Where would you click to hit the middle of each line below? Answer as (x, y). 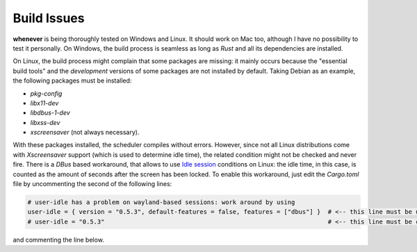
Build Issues (49, 18)
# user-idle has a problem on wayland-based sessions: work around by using (161, 202)
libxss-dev (45, 122)
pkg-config (46, 93)
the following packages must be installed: (72, 81)
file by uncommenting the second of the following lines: (92, 184)
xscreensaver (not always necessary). (85, 133)
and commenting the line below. (58, 240)
